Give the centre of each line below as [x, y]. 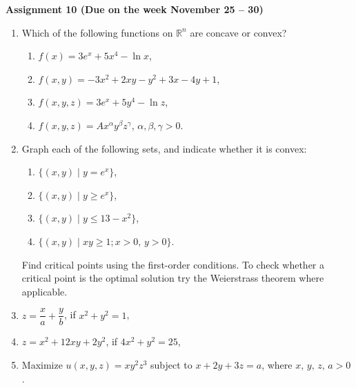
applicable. [44, 291]
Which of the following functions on [97, 32]
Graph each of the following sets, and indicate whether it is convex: [164, 148]
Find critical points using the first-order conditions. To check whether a [173, 264]
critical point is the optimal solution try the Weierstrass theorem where [173, 278]
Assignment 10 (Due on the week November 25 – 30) [135, 9]
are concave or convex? [238, 32]
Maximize [42, 364]
